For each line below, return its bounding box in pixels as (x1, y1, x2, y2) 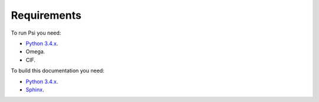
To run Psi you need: (11, 29, 61, 36)
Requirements (11, 9, 82, 22)
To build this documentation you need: (11, 67, 105, 74)
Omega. (25, 48, 45, 55)
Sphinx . (25, 86, 44, 93)
